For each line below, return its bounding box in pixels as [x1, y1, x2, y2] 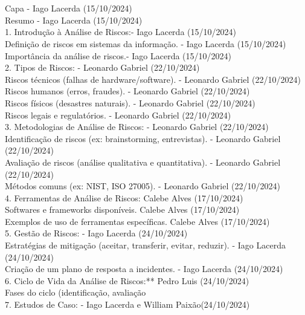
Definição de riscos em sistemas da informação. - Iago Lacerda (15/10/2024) [5, 37, 286, 50]
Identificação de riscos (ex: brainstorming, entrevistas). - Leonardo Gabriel [5, 132, 281, 145]
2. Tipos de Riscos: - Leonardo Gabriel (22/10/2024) [5, 61, 200, 74]
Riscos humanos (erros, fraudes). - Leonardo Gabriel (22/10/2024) [5, 85, 250, 97]
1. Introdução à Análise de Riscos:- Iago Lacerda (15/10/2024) [5, 25, 236, 38]
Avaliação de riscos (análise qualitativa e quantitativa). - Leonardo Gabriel [5, 155, 281, 168]
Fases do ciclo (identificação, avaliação [5, 286, 146, 299]
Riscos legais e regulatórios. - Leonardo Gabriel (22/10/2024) [5, 108, 231, 121]
